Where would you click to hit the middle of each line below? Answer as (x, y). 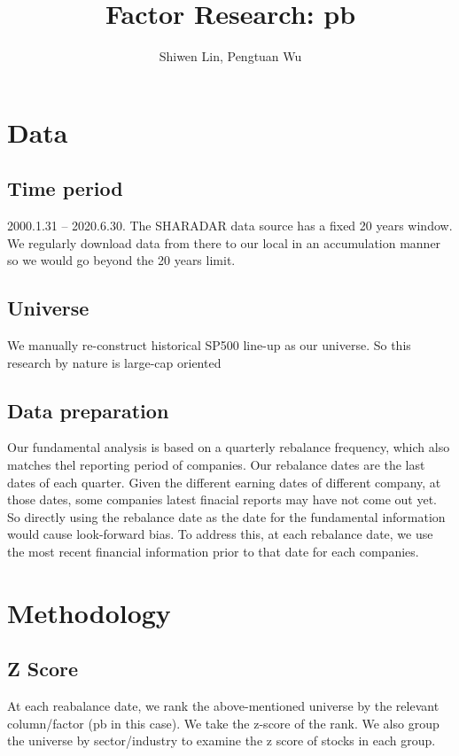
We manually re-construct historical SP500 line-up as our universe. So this (209, 345)
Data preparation (88, 410)
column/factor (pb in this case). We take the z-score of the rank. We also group (223, 723)
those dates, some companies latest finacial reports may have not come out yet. (222, 499)
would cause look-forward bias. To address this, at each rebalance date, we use (220, 534)
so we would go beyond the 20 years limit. (121, 260)
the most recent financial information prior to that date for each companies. (213, 552)
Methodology (89, 612)
